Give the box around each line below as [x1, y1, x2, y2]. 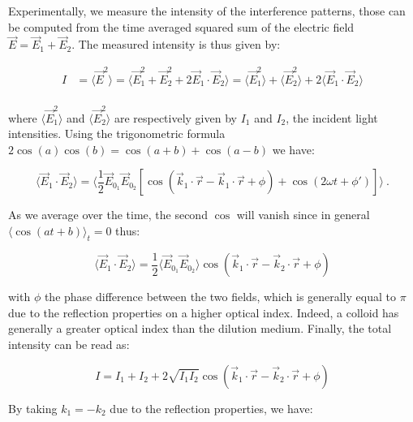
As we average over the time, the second [8, 206, 208, 223]
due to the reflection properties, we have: [110, 399, 313, 416]
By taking [8, 399, 58, 416]
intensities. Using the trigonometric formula [8, 125, 226, 142]
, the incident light [286, 109, 378, 126]
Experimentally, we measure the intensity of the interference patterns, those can [8, 2, 406, 19]
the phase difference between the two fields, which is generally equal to [44, 288, 397, 305]
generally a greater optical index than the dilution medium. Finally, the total [8, 320, 392, 337]
